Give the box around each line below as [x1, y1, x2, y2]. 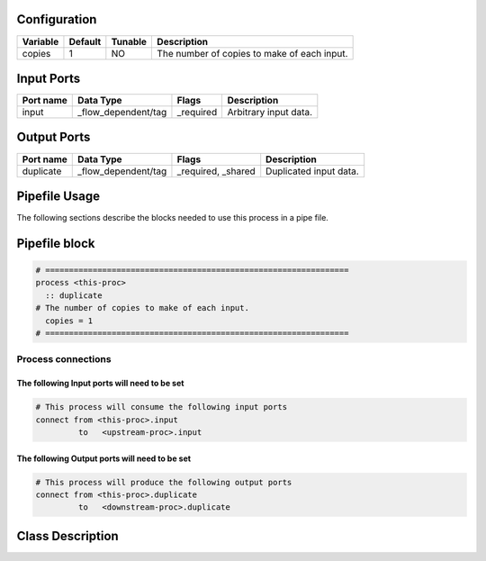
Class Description [16, 528, 119, 544]
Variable [22, 35, 59, 48]
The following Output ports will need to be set [16, 453, 192, 464]
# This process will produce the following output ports [35, 477, 292, 487]
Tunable [111, 35, 148, 48]
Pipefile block [16, 235, 95, 251]
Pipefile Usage [16, 188, 101, 204]
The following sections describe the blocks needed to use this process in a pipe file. [16, 213, 328, 223]
